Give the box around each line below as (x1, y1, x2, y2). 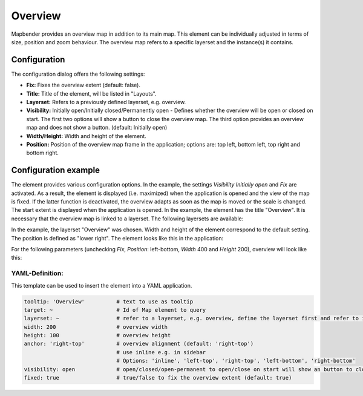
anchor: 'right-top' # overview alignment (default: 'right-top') (24, 340, 254, 348)
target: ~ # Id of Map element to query (24, 306, 206, 313)
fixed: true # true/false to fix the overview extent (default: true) (24, 374, 292, 381)
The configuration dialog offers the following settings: (11, 70, 145, 78)
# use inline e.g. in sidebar (116, 349, 206, 355)
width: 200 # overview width (24, 323, 168, 330)
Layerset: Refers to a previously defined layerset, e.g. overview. (26, 99, 186, 106)
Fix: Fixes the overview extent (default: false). (26, 82, 140, 89)
